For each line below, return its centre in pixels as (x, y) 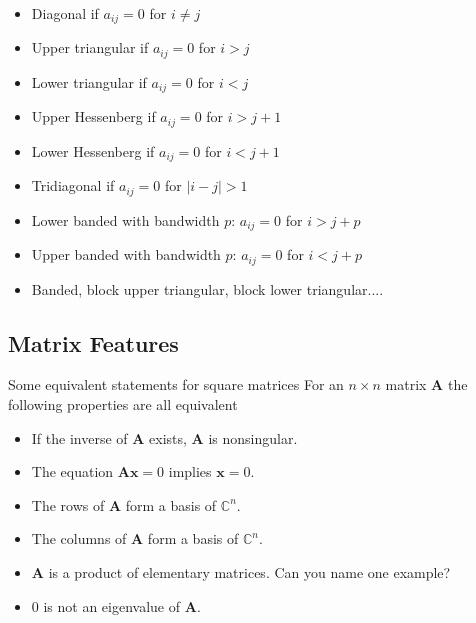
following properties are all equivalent (123, 404)
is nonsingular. (253, 437)
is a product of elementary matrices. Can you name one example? (249, 571)
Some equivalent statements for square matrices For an (176, 384)
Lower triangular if (89, 81)
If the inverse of (79, 437)
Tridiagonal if (73, 185)
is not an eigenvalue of (112, 605)
